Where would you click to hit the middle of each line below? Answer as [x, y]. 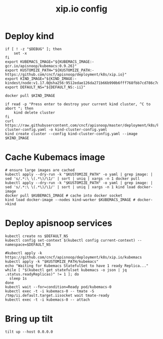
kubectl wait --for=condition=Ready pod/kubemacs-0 [58, 287]
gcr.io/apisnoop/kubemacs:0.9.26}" [41, 66]
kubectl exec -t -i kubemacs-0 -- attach [48, 300]
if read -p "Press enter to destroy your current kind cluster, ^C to [78, 104]
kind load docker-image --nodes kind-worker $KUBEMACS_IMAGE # [70, 200]
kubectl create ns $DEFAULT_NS [37, 236]
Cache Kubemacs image [55, 157]
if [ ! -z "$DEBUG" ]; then [33, 49]
